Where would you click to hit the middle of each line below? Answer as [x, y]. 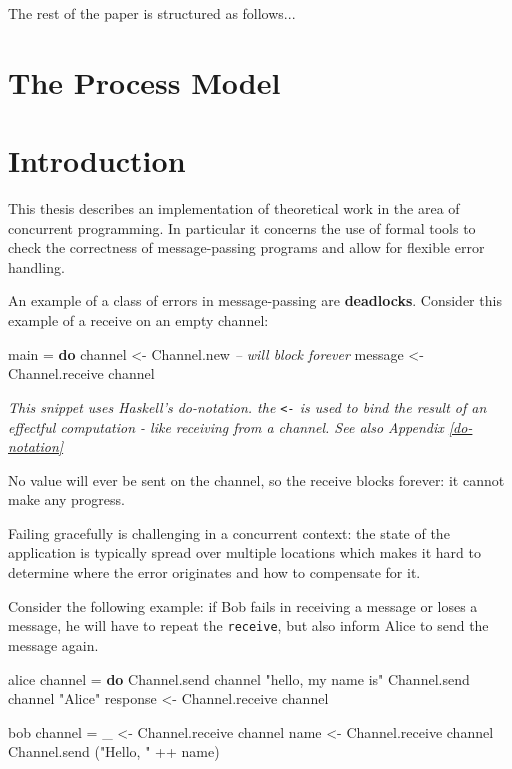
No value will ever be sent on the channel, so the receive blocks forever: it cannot [256, 479]
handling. [36, 266]
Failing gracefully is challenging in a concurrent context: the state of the [229, 532]
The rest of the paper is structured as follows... [152, 13]
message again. [53, 644]
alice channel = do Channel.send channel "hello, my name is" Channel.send [239, 678]
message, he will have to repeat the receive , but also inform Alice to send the [248, 625]
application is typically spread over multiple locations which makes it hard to [244, 552]
